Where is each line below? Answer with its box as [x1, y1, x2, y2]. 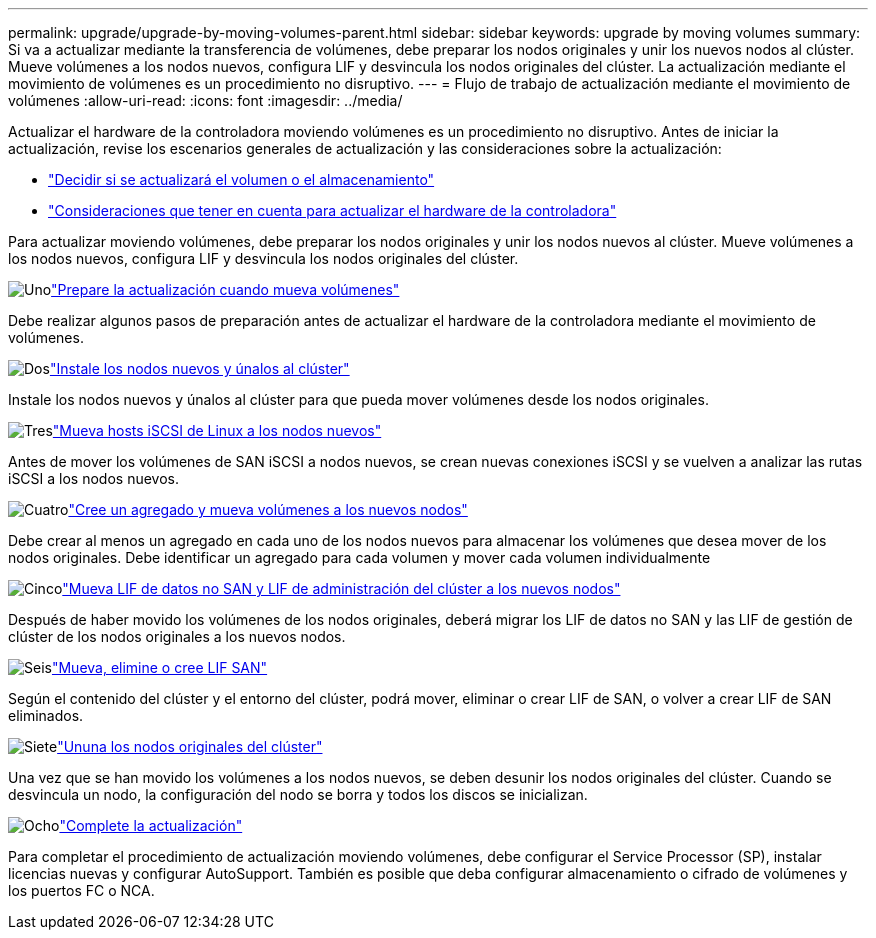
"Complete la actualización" [59, 817, 243, 834]
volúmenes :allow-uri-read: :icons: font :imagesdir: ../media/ [8, 92, 403, 109]
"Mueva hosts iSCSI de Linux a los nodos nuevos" [52, 422, 382, 439]
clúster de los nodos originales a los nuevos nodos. [8, 628, 346, 645]
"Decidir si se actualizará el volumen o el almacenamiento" [48, 171, 435, 188]
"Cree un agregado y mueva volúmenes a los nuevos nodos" [68, 501, 468, 518]
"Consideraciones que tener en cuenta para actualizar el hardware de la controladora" [48, 202, 617, 219]
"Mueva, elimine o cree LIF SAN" [51, 659, 268, 676]
